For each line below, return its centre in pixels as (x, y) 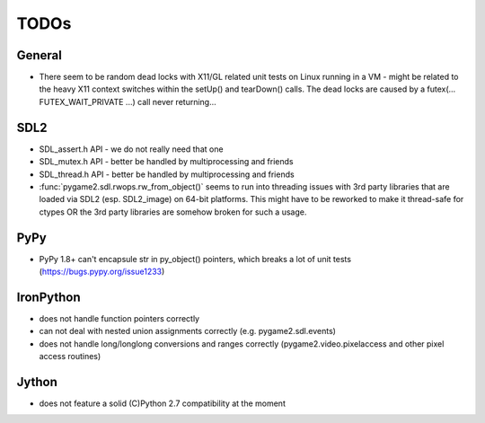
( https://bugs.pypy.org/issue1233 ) (102, 271)
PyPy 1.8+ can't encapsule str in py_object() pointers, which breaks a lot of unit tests (195, 259)
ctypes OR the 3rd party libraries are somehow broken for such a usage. (173, 212)
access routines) (70, 357)
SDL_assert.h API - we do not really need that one (131, 149)
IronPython (48, 297)
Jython (37, 382)
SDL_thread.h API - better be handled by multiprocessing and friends (167, 174)
